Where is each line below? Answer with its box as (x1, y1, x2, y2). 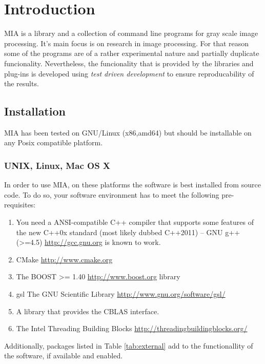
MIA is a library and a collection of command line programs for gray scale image (4, 28, 258, 39)
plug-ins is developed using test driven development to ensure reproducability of (4, 68, 254, 79)
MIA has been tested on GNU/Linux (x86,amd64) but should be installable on (4, 127, 252, 138)
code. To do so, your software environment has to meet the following (4, 189, 219, 200)
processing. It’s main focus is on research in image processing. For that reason (4, 37, 249, 48)
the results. (4, 78, 39, 89)
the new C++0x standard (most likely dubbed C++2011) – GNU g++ (16, 226, 240, 237)
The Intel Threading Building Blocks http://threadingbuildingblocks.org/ (16, 323, 248, 334)
